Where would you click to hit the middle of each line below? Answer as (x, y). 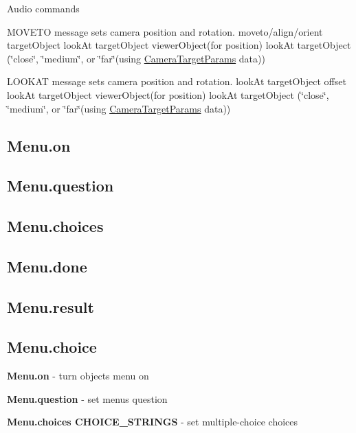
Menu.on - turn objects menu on (78, 376)
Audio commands (43, 8)
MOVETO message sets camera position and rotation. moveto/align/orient (165, 31)
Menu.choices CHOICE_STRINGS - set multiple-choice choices (153, 422)
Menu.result (51, 306)
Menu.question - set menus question (87, 398)
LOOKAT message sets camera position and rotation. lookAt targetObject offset (177, 81)
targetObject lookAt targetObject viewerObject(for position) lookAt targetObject (179, 45)
